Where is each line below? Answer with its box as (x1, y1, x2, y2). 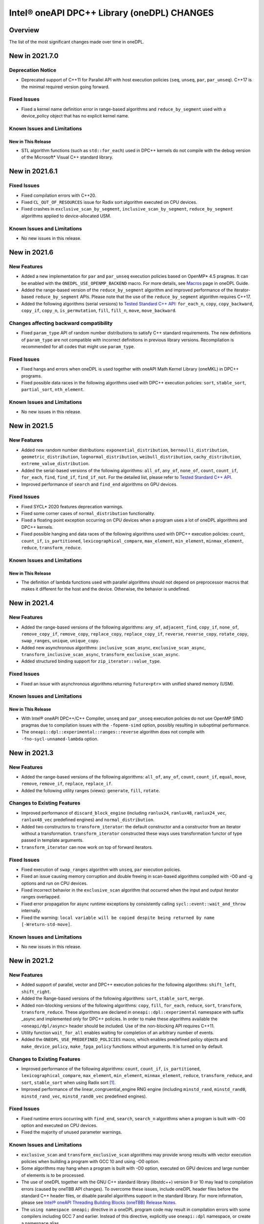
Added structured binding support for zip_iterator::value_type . (21, 659, 161, 664)
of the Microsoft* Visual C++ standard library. (21, 154, 113, 160)
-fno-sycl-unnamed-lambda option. (21, 736, 99, 742)
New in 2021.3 (9, 749, 54, 757)
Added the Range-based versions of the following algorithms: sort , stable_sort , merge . (21, 995, 204, 1001)
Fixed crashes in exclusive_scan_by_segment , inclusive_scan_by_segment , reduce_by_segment (21, 206, 233, 212)
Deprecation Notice (9, 67, 56, 73)
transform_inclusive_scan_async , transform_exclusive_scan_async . (21, 652, 180, 658)
